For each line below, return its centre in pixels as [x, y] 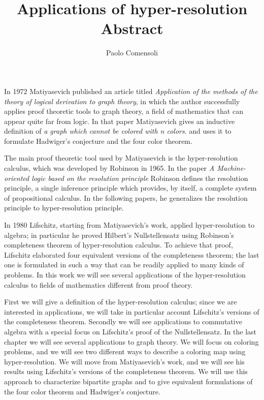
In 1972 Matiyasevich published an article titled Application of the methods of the [131, 91]
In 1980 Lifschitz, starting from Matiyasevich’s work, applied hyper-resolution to [129, 225]
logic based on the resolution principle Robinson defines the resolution [140, 178]
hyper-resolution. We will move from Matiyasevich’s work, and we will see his [124, 361]
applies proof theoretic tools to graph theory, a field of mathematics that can [124, 111]
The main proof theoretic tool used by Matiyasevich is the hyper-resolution [121, 158]
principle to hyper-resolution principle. [64, 208]
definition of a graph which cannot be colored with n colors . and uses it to [118, 131]
